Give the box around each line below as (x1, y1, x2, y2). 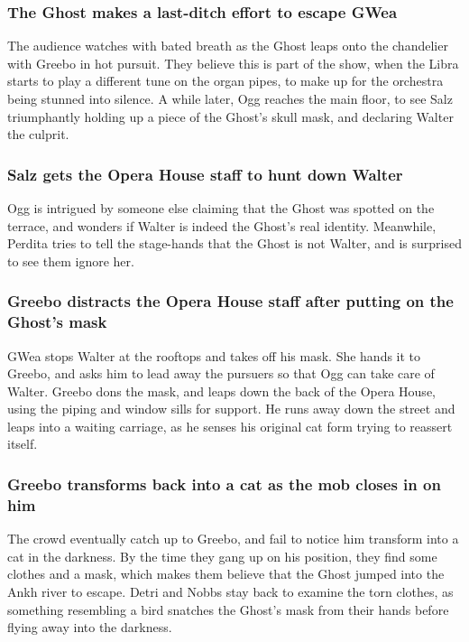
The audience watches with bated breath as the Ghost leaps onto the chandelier (7, 36, 448, 55)
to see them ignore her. (7, 251, 134, 270)
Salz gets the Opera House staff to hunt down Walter (7, 163, 403, 185)
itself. (7, 434, 38, 453)
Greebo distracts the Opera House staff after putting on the (7, 290, 454, 312)
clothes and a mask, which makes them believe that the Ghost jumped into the (7, 564, 445, 583)
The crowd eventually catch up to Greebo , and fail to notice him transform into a (7, 529, 459, 548)
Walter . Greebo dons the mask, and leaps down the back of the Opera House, (7, 381, 436, 400)
